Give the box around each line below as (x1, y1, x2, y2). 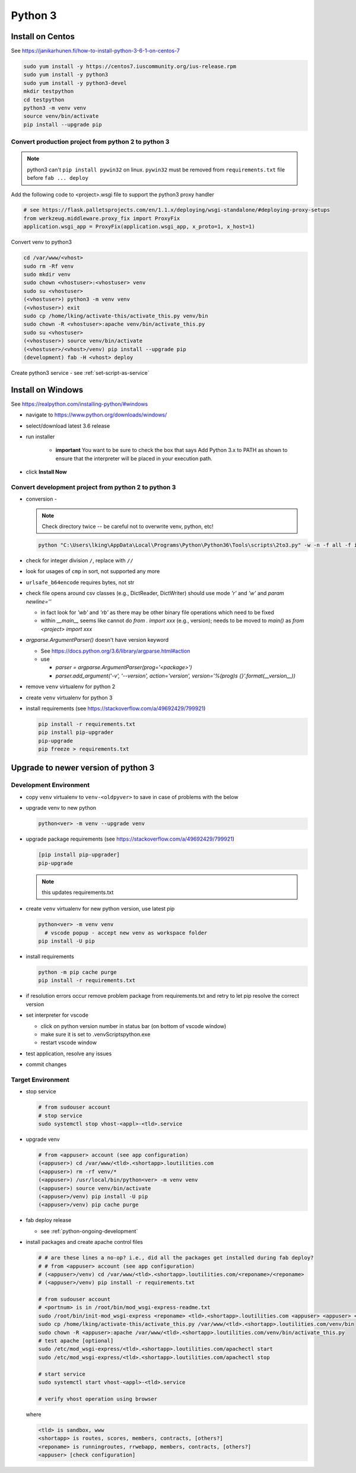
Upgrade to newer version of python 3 (11, 763, 155, 773)
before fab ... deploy (27, 174, 89, 182)
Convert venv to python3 (11, 238, 72, 246)
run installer (26, 433, 55, 440)
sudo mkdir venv (23, 271, 71, 278)
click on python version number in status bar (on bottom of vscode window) (40, 1022, 227, 1029)
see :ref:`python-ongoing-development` (40, 1227, 138, 1235)
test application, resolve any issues (26, 1050, 112, 1057)
